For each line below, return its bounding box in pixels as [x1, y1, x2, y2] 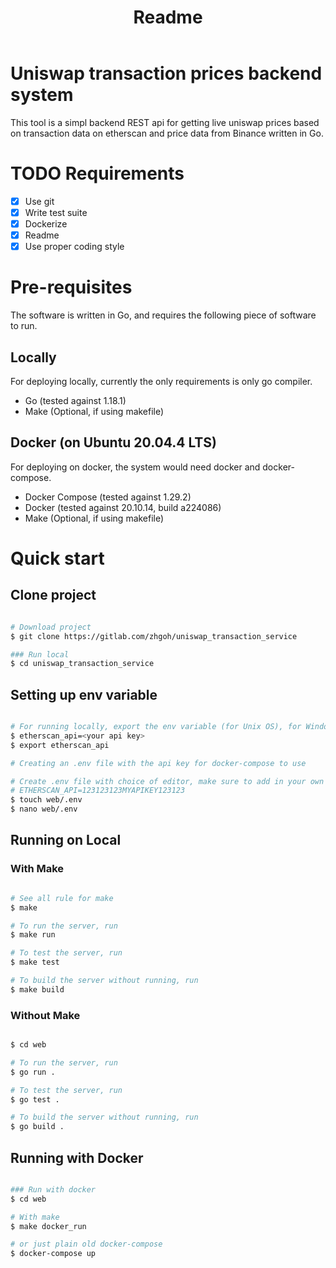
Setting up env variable [10, 686, 158, 703]
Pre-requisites [10, 276, 133, 299]
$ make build [10, 984, 65, 995]
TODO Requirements [10, 162, 185, 185]
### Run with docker [10, 1184, 97, 1195]
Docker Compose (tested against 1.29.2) [24, 491, 192, 503]
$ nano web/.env [10, 804, 78, 815]
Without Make [10, 1008, 81, 1022]
